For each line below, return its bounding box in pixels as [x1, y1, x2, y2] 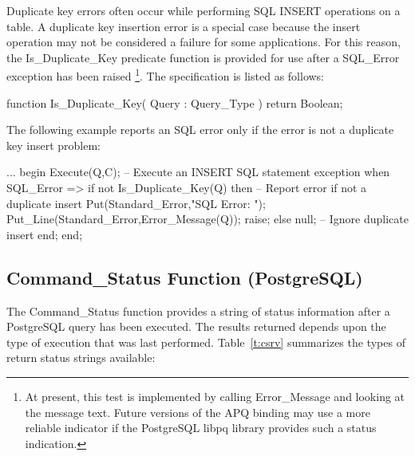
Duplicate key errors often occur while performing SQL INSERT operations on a [6, 2, 401, 18]
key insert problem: [6, 136, 101, 153]
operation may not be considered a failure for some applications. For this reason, [6, 33, 401, 50]
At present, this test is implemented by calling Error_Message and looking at [25, 387, 405, 404]
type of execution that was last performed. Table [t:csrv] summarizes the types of [6, 333, 405, 350]
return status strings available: [6, 349, 156, 366]
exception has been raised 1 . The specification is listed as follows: [6, 65, 325, 85]
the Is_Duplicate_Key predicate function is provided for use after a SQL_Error [6, 49, 400, 65]
